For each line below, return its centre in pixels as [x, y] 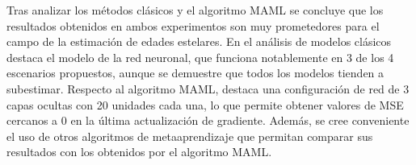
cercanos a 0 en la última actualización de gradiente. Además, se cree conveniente [208, 120]
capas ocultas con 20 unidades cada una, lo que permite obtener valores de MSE [205, 104]
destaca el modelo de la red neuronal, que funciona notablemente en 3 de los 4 [200, 57]
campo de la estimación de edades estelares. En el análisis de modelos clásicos [199, 41]
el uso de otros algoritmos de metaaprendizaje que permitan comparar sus [190, 136]
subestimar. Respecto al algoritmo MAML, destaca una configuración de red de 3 [208, 88]
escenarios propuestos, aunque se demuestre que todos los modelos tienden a [195, 73]
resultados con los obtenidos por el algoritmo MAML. [139, 152]
